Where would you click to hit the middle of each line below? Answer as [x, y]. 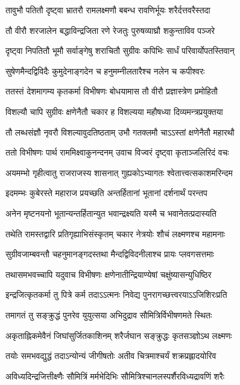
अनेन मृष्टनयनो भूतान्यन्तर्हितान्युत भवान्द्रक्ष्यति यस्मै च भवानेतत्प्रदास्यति [111, 213]
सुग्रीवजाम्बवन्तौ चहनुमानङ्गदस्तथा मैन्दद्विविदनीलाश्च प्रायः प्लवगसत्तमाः [110, 254]
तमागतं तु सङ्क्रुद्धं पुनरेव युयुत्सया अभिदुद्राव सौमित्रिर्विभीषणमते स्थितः [109, 314]
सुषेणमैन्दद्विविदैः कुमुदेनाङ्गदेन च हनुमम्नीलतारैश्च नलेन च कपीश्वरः [105, 71]
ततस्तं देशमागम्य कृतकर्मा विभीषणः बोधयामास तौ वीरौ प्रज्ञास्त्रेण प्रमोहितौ [112, 91]
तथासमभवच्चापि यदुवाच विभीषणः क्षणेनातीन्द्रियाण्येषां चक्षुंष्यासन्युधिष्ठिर [109, 274]
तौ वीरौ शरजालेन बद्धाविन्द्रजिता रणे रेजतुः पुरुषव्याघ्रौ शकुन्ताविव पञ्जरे [110, 30]
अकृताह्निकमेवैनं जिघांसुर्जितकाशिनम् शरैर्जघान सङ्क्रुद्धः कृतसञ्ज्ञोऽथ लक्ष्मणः [119, 335]
